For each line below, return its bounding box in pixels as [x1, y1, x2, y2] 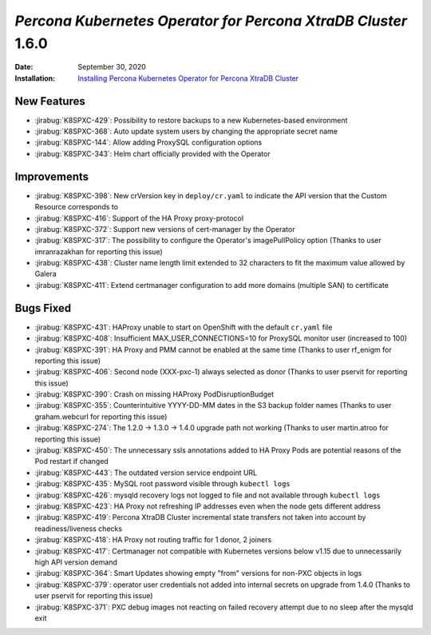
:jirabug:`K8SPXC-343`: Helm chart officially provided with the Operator [34, 149, 271, 158]
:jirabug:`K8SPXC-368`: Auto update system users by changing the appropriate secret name [34, 126, 338, 136]
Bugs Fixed [14, 301, 72, 315]
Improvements [14, 170, 89, 183]
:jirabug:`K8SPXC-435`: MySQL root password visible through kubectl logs [34, 479, 291, 489]
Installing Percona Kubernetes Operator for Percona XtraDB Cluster [77, 73, 299, 83]
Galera [34, 269, 57, 279]
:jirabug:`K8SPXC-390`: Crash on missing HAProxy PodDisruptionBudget [34, 389, 275, 399]
